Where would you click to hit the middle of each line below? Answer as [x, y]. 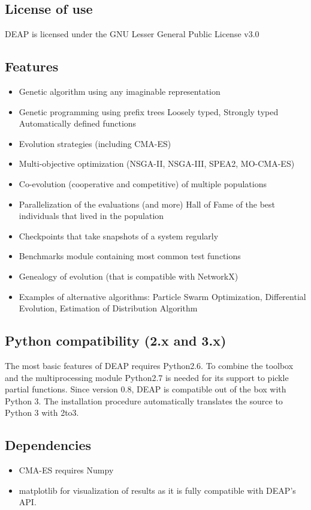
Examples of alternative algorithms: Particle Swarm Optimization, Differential [162, 296]
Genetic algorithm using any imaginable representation [120, 91]
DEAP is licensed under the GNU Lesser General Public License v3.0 [132, 34]
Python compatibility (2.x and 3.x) [116, 340]
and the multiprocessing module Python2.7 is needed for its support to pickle [147, 377]
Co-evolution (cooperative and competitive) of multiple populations [143, 183]
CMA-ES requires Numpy [66, 470]
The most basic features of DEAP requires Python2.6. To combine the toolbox [149, 365]
